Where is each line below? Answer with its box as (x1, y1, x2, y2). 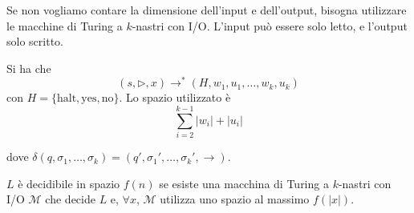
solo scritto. (6, 33, 63, 50)
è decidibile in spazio (18, 175, 120, 191)
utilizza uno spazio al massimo (160, 191, 310, 207)
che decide (45, 191, 95, 207)
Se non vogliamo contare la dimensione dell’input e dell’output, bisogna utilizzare (6, 2, 407, 18)
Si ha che (6, 59, 51, 76)
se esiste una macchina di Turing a (159, 175, 329, 191)
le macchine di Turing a (6, 17, 123, 34)
